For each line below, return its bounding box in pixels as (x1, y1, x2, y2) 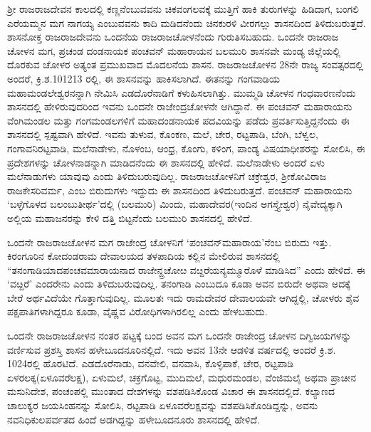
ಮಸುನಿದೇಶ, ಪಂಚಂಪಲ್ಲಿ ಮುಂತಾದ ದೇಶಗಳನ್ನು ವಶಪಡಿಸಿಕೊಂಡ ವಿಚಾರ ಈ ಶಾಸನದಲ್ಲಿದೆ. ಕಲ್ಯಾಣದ (7, 384, 335, 399)
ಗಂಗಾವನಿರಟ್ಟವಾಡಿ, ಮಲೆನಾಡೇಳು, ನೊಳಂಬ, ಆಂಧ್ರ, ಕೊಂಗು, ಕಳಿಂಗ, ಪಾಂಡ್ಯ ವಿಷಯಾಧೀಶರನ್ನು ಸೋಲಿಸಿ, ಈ (7, 140, 365, 155)
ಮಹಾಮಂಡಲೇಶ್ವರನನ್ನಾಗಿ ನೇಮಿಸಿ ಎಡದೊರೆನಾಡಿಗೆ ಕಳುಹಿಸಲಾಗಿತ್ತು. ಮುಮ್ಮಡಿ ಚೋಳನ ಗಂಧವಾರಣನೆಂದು (7, 85, 356, 100)
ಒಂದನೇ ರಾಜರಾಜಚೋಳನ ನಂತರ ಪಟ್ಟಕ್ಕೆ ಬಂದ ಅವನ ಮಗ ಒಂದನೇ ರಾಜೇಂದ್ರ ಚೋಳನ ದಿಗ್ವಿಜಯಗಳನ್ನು (7, 328, 352, 343)
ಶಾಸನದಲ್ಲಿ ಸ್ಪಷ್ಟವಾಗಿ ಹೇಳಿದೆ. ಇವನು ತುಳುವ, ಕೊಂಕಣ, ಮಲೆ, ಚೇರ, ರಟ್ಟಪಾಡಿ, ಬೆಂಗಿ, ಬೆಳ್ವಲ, (7, 127, 318, 142)
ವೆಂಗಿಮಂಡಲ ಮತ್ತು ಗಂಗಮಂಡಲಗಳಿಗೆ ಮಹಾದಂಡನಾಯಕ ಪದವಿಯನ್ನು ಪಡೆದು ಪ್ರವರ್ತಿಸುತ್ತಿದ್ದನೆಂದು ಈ (7, 112, 350, 127)
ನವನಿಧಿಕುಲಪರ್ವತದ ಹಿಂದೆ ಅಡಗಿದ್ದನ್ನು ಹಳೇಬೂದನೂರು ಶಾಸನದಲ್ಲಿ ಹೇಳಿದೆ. (7, 411, 260, 426)
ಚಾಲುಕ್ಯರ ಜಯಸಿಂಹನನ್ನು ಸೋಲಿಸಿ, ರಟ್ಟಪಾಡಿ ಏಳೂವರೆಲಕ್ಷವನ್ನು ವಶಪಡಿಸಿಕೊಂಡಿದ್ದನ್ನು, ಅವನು (7, 398, 318, 413)
